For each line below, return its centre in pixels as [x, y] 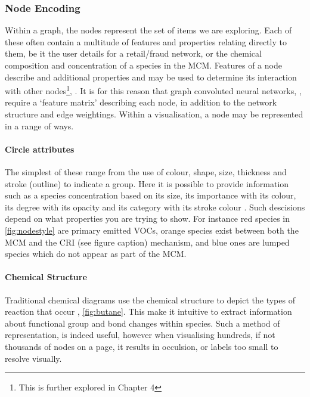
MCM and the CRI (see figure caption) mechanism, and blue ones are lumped [147, 242]
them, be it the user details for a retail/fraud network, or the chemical [133, 53]
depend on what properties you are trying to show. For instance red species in [147, 218]
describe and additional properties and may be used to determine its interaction [151, 77]
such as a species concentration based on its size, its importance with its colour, [151, 195]
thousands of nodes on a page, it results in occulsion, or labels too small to [142, 346]
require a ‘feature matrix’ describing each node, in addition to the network [141, 102]
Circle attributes [40, 149]
